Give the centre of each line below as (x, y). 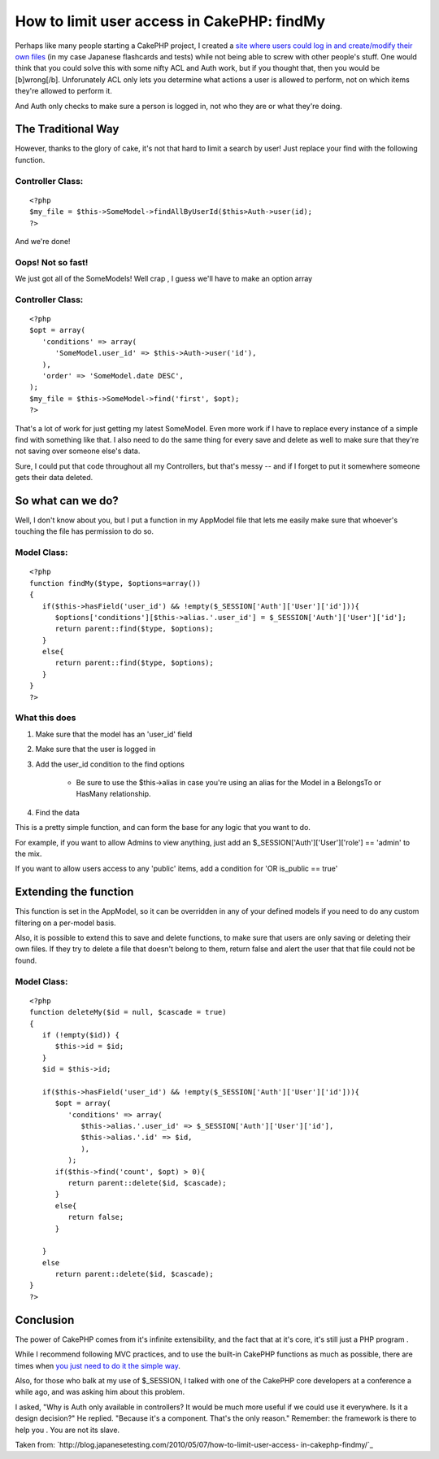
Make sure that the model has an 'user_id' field (114, 734)
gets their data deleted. (54, 478)
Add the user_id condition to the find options (110, 764)
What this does (46, 718)
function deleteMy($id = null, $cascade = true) (128, 1012)
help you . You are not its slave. (67, 1430)
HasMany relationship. (113, 794)
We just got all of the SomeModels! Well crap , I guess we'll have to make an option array (164, 279)
